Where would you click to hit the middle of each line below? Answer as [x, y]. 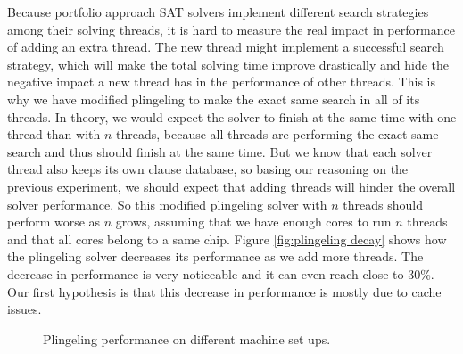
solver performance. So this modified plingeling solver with [167, 204]
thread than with [54, 134]
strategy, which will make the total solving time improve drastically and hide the [228, 64]
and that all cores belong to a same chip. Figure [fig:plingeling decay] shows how [227, 239]
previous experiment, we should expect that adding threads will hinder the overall [231, 186]
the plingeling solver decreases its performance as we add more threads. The [215, 256]
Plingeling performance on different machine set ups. [187, 338]
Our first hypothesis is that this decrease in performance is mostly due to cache [224, 291]
